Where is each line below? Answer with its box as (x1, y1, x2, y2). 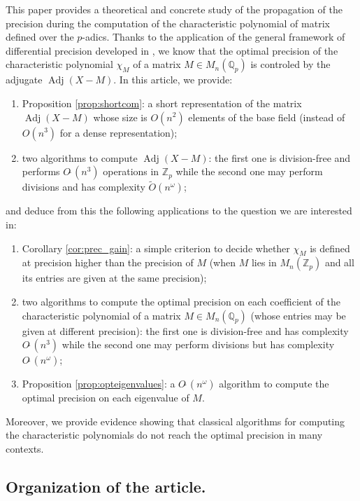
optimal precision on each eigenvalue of (22, 390, 189, 405)
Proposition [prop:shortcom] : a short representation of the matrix (22, 95, 302, 110)
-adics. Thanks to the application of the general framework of (82, 29, 345, 44)
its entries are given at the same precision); (22, 270, 207, 285)
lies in (251, 255, 277, 270)
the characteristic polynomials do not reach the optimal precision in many (6, 427, 323, 442)
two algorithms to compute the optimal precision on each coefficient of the (22, 294, 340, 308)
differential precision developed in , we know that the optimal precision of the (6, 43, 338, 57)
